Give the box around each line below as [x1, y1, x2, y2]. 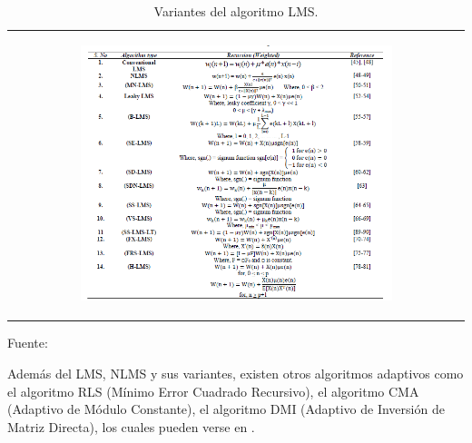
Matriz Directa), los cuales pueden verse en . [7, 417, 255, 436]
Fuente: [7, 333, 48, 352]
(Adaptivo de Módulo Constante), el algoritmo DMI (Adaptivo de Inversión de [7, 399, 445, 418]
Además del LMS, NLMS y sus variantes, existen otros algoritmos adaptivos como [7, 364, 464, 383]
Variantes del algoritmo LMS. [153, 2, 319, 20]
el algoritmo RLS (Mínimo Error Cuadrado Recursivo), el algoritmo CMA [7, 381, 419, 400]
